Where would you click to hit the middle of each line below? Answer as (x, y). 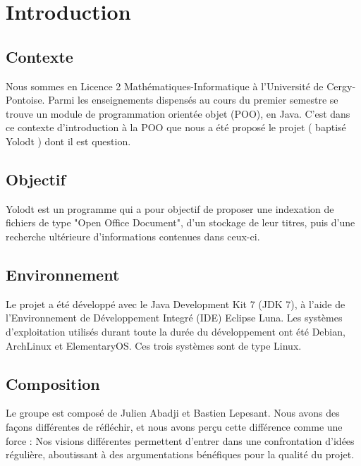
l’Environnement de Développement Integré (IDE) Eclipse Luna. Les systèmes (174, 318)
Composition (53, 383)
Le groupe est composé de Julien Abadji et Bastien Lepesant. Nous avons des (173, 413)
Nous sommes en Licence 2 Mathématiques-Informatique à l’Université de (165, 86)
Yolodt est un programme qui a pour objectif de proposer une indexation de (170, 208)
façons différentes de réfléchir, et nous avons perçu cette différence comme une (174, 426)
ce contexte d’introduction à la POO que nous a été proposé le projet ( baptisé (176, 127)
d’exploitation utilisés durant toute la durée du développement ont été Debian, (176, 331)
